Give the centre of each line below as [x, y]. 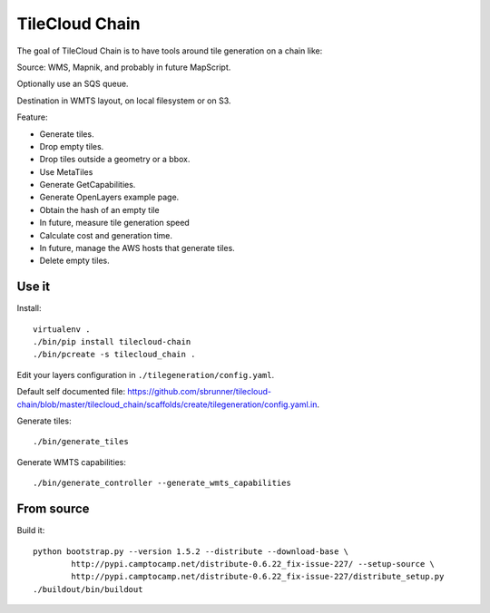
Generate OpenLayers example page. [109, 197]
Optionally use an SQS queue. [73, 84]
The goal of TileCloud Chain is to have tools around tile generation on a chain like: [170, 51]
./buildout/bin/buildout [88, 589]
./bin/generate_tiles [81, 442]
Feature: [32, 117]
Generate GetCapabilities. [88, 185]
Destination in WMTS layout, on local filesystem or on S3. [124, 101]
